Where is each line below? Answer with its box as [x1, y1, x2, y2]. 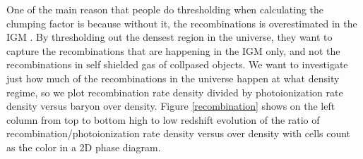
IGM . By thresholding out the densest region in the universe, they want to [6, 30, 333, 44]
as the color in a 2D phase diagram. [6, 139, 161, 154]
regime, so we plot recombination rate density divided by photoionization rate [6, 84, 343, 99]
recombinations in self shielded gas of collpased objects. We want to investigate [6, 57, 348, 72]
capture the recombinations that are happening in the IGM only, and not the [6, 43, 340, 58]
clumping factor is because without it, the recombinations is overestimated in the [6, 15, 357, 30]
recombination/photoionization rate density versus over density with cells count [6, 126, 351, 141]
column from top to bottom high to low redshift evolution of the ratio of [6, 112, 320, 127]
